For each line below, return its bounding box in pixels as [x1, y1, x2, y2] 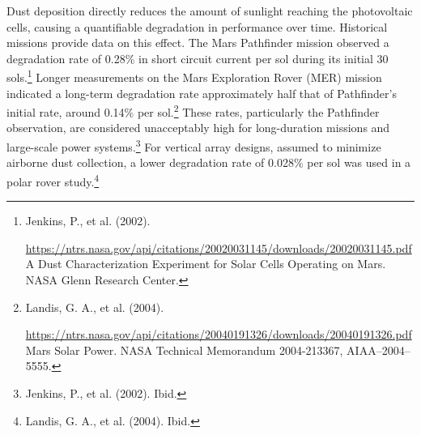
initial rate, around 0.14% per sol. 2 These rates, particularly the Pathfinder [6, 101, 380, 120]
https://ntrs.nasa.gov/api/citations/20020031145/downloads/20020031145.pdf [25, 239, 412, 256]
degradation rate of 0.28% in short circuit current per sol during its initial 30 [6, 49, 389, 66]
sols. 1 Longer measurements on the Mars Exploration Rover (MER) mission [6, 66, 382, 86]
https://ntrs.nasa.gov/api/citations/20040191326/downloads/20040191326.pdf [25, 326, 412, 343]
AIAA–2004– [347, 341, 410, 358]
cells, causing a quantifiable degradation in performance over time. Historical [6, 18, 388, 35]
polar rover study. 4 [6, 170, 100, 190]
